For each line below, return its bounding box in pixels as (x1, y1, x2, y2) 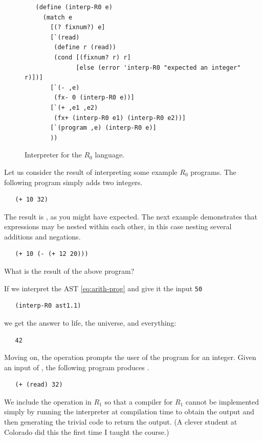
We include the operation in (4, 396, 92, 407)
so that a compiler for (104, 396, 173, 407)
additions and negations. (4, 231, 81, 242)
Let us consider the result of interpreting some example (4, 166, 178, 177)
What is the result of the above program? (4, 266, 135, 276)
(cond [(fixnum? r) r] (54, 53, 131, 61)
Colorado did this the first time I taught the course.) (4, 426, 169, 437)
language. (95, 149, 125, 160)
